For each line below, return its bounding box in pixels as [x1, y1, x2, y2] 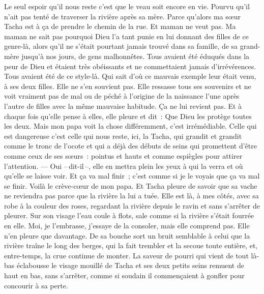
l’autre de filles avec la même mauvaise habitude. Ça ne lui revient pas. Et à [4, 100, 242, 111]
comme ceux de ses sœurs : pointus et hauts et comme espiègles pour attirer [4, 150, 243, 161]
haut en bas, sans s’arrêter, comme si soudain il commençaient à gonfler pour [4, 270, 245, 281]
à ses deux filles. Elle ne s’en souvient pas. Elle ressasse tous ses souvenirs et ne [4, 80, 251, 91]
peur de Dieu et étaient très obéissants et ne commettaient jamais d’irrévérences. [4, 61, 256, 71]
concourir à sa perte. [4, 280, 68, 290]
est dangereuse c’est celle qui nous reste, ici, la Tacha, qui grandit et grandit [4, 130, 242, 141]
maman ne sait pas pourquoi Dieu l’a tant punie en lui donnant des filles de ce [4, 31, 249, 41]
